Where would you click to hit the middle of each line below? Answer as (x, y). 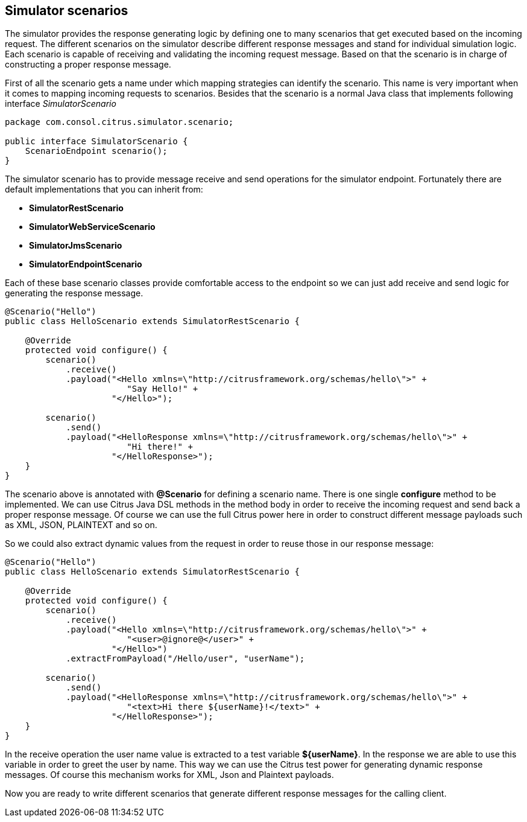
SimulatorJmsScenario (76, 246)
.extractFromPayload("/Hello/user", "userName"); (185, 659)
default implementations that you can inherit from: (104, 190)
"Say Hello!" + (163, 389)
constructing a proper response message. (88, 65)
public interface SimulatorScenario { (96, 142)
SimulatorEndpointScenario (86, 264)
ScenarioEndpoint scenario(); (96, 151)
